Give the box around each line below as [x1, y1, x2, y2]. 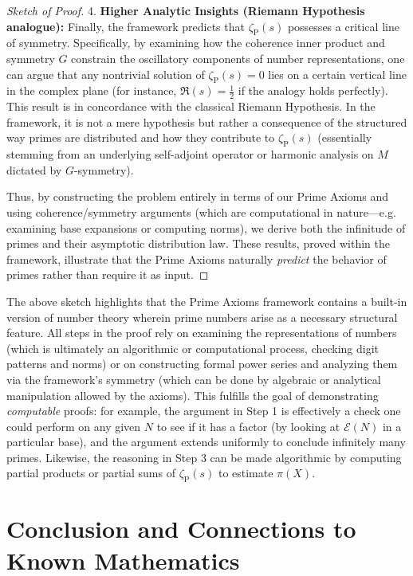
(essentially [317, 129, 372, 146]
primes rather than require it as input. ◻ [6, 266, 209, 283]
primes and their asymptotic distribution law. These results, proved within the [6, 235, 390, 252]
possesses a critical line [287, 18, 399, 34]
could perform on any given [6, 417, 141, 434]
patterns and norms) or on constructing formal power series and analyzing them [6, 355, 398, 372]
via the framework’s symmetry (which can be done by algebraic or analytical [6, 370, 381, 387]
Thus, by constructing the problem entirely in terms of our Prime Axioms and [6, 188, 389, 205]
